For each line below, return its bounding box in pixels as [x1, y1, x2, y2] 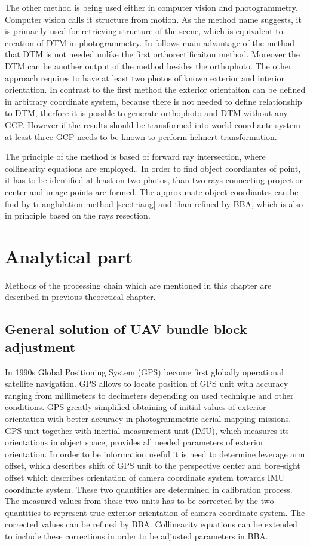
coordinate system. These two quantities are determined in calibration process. [5, 483, 293, 495]
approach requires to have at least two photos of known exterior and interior [5, 71, 284, 84]
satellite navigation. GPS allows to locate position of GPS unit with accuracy [5, 377, 288, 390]
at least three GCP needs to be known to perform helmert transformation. [5, 130, 277, 142]
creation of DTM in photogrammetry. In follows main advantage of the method [5, 36, 294, 48]
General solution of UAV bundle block [5, 320, 247, 338]
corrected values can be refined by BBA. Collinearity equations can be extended [5, 518, 297, 530]
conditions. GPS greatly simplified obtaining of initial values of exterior [5, 401, 266, 413]
